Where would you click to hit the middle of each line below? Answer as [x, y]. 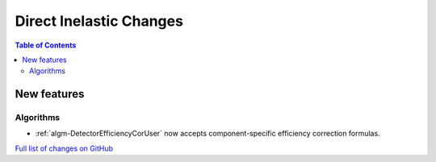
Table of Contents [46, 45]
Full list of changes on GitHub [64, 148]
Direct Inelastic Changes [99, 21]
